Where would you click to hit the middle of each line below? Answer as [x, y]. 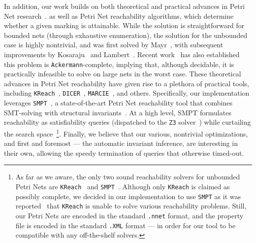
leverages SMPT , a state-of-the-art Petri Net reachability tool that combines [118, 103]
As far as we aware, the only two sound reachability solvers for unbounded [128, 177]
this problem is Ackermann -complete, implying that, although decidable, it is [119, 64]
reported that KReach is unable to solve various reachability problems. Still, [131, 206]
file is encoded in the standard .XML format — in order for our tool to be [126, 225]
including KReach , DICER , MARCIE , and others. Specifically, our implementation [127, 93]
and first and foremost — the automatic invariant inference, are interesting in [121, 143]
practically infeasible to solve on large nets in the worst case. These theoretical [123, 74]
